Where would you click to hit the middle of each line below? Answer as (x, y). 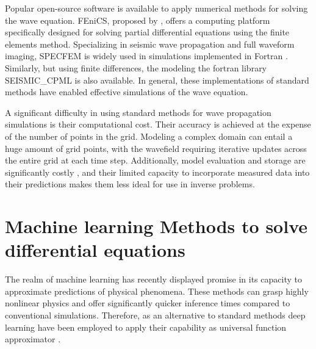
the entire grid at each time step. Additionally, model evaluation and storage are (155, 160)
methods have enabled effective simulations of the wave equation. (127, 92)
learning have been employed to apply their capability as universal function (146, 327)
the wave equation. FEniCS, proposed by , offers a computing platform (138, 20)
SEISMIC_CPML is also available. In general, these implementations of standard (157, 80)
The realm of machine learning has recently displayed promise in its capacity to (153, 279)
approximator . (33, 339)
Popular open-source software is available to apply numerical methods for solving (156, 8)
